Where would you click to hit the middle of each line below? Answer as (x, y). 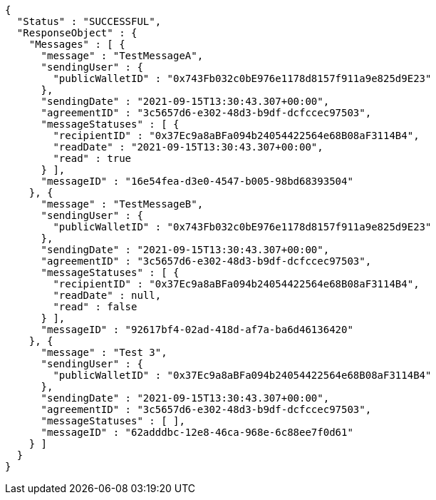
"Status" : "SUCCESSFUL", (89, 21)
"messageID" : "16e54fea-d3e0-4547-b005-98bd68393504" (197, 181)
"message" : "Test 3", (104, 352)
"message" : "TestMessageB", (122, 204)
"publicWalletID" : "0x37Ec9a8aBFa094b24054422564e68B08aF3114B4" (242, 375)
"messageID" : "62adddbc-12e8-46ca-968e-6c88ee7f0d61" (197, 432)
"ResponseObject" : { (77, 33)
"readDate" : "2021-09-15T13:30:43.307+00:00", (188, 147)
